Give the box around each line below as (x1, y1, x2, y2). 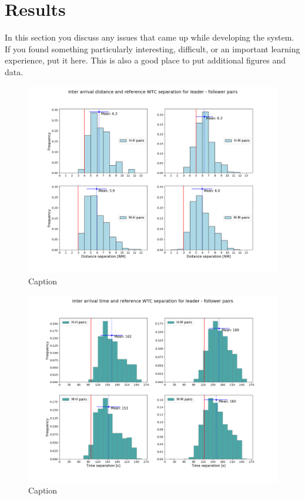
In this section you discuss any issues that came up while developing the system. (5, 31, 294, 43)
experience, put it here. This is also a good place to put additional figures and (5, 54, 286, 66)
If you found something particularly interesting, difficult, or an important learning (5, 42, 300, 55)
